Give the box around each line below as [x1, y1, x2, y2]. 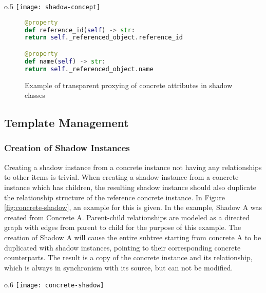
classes [25, 90, 45, 100]
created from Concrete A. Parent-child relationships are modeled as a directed [4, 212, 250, 222]
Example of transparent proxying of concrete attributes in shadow [25, 79, 233, 90]
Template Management [4, 115, 129, 131]
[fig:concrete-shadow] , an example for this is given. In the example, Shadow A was [4, 202, 262, 213]
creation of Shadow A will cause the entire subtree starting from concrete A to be [4, 232, 261, 242]
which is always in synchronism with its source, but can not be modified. [4, 262, 233, 273]
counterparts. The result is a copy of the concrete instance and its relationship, [4, 252, 253, 263]
